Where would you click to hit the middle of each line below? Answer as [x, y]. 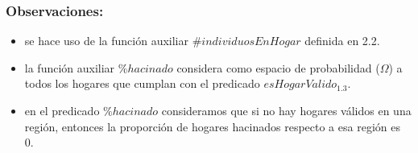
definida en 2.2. [342, 41]
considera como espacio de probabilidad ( [278, 67]
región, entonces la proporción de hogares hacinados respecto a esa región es [212, 126]
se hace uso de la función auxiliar [106, 41]
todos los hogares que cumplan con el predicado [142, 83]
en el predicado [62, 110]
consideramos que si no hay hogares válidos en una [286, 110]
